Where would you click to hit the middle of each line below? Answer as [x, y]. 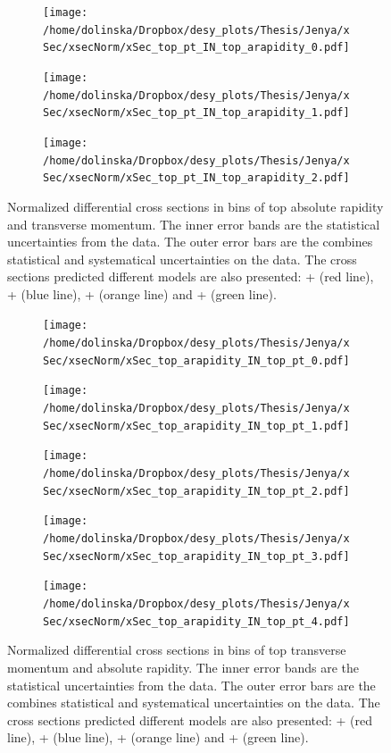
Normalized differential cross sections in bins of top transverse [177, 650]
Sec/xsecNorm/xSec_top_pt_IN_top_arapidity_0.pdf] [196, 48]
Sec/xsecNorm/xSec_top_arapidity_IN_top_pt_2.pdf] [196, 491]
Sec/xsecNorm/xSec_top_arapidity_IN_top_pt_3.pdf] [196, 556]
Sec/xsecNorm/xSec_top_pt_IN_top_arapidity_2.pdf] [196, 178]
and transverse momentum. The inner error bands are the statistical [194, 224]
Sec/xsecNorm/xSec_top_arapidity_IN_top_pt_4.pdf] [196, 621]
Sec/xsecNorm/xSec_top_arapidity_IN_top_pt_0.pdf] [196, 360]
